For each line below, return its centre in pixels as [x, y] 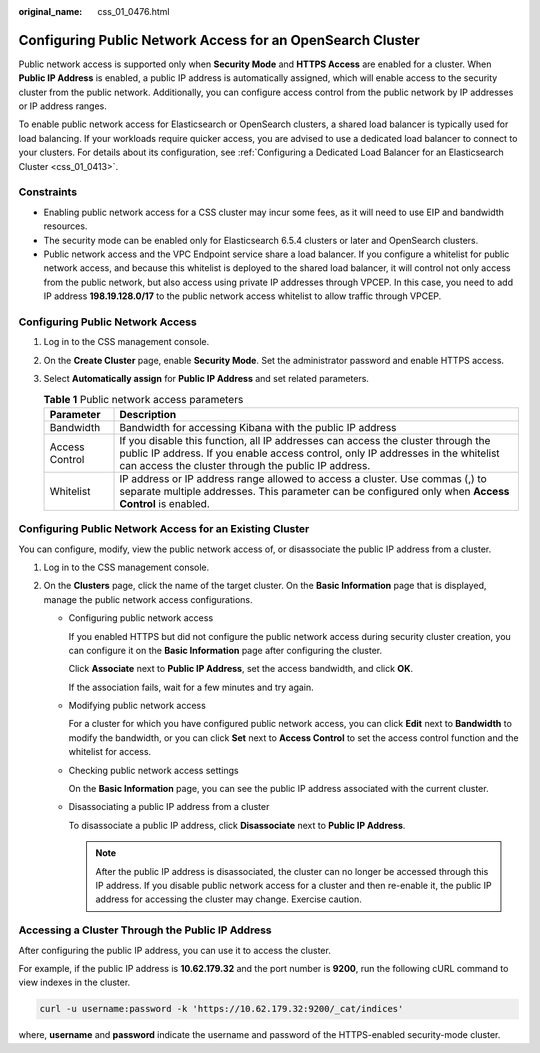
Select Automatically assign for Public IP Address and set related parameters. [206, 379]
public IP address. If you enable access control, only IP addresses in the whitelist [309, 453]
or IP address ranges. [62, 106]
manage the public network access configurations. [148, 599]
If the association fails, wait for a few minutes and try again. [191, 687]
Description [148, 414]
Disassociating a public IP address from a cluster [169, 807]
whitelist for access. [110, 752]
